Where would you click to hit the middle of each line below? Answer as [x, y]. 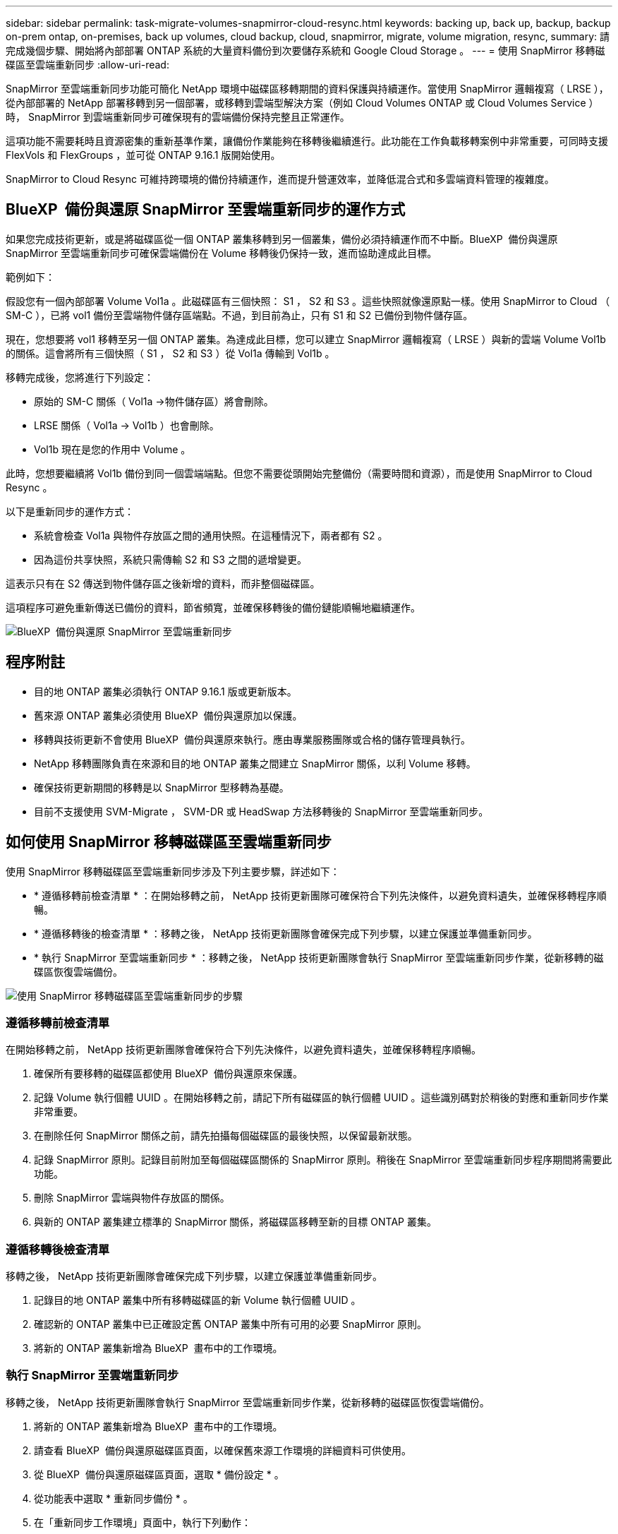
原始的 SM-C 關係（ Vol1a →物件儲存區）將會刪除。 [154, 401]
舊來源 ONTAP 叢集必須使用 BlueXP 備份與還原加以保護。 [168, 715]
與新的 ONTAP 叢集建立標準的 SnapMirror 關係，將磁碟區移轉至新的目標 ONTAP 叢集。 [235, 1222]
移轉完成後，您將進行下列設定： [80, 377]
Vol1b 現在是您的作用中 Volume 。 [113, 449]
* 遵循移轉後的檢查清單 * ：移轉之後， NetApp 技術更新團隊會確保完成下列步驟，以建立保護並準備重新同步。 [286, 933]
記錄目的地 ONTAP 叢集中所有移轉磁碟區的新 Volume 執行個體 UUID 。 [198, 1300]
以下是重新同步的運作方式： [70, 511]
